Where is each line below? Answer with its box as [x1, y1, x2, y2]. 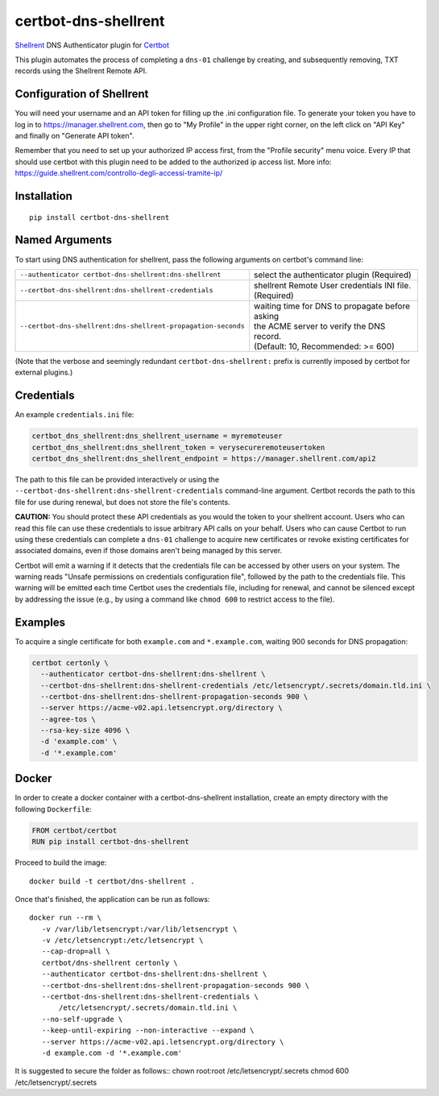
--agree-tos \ [40, 714, 97, 724]
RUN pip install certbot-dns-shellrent [31, 838, 189, 846]
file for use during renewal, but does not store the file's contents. [14, 497, 230, 507]
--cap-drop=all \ [41, 947, 110, 956]
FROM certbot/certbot [31, 825, 118, 835]
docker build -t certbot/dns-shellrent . [29, 876, 195, 886]
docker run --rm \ [29, 913, 102, 922]
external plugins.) [14, 367, 73, 378]
